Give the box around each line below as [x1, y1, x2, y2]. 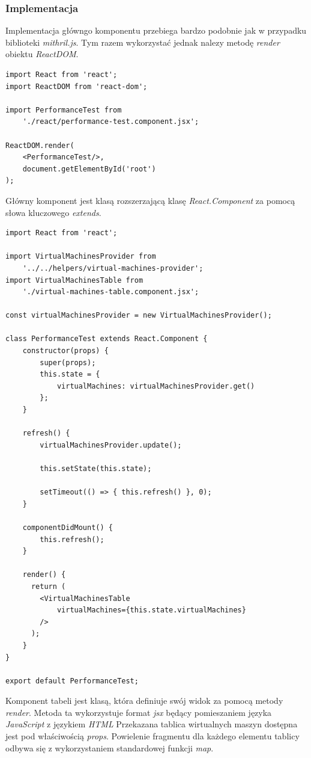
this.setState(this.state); [40, 464, 152, 473]
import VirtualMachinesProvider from [5, 252, 156, 261]
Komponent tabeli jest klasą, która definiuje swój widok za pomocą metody [5, 694, 283, 707]
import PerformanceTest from [5, 105, 122, 114]
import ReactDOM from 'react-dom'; [5, 82, 148, 91]
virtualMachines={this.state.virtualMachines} [56, 606, 246, 615]
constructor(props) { [22, 347, 109, 356]
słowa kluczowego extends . [5, 206, 101, 218]
